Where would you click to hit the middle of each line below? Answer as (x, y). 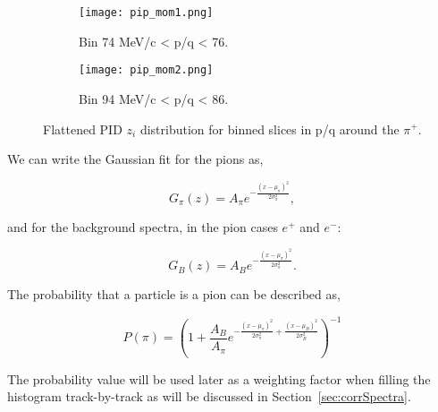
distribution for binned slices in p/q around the (270, 129)
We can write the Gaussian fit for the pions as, (135, 159)
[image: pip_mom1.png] (146, 13)
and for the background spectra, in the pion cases (143, 226)
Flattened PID (83, 129)
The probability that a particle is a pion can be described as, (174, 294)
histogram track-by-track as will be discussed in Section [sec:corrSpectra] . (209, 396)
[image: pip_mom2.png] (146, 70)
